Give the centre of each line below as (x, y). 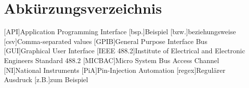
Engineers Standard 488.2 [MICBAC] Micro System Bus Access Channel (112, 60)
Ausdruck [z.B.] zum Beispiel (46, 79)
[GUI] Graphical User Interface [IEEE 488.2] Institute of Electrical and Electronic (124, 51)
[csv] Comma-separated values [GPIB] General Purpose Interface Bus (106, 41)
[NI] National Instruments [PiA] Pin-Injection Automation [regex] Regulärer (115, 70)
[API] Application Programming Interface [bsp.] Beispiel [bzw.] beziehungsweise (120, 32)
